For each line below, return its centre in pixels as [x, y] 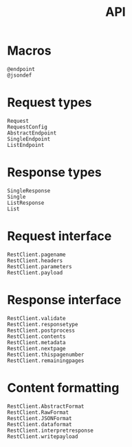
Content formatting [63, 388]
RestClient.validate [37, 318]
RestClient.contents [37, 336]
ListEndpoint [26, 145]
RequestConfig [27, 127]
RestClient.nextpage [37, 348]
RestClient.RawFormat [38, 412]
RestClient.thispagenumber [46, 355]
